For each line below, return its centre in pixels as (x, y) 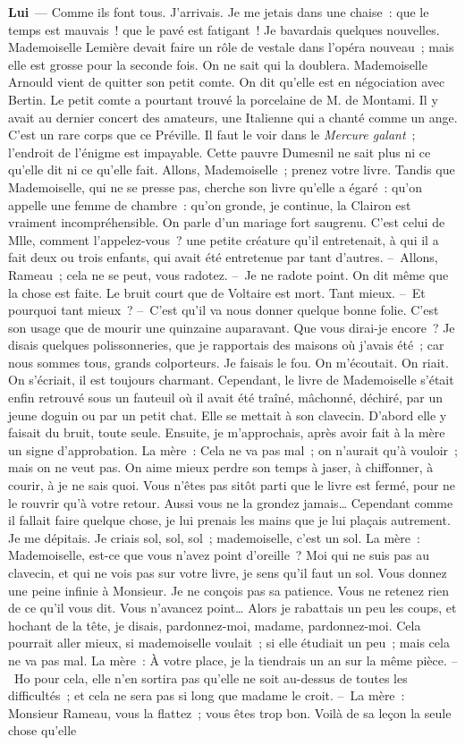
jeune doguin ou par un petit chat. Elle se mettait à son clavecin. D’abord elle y (228, 415)
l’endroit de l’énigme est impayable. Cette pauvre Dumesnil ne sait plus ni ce (220, 152)
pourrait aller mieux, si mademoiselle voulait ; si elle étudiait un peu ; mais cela (229, 643)
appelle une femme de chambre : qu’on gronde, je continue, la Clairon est (210, 204)
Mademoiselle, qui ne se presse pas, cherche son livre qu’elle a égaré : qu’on (215, 186)
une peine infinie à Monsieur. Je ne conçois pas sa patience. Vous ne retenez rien (228, 590)
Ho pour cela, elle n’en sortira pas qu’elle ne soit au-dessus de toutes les (211, 677)
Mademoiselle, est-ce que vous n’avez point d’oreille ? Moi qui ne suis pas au (219, 555)
